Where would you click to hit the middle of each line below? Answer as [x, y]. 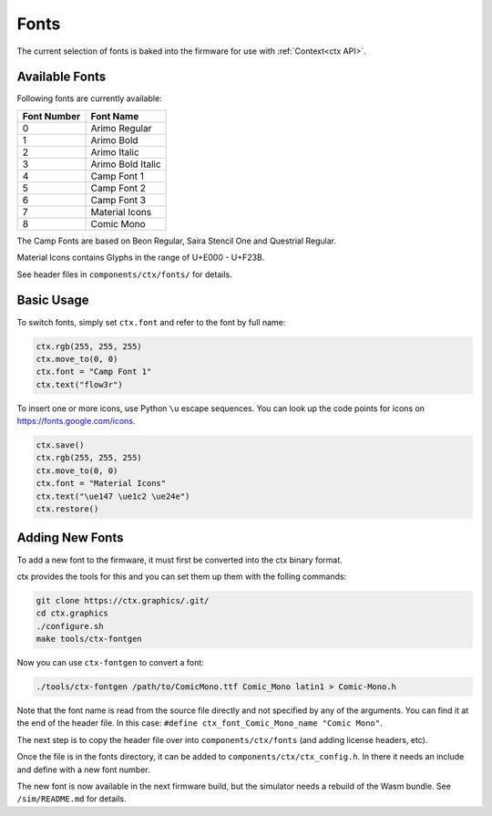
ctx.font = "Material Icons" [101, 484]
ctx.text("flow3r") [79, 384]
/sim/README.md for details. [72, 799]
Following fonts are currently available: [90, 98]
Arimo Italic [115, 152]
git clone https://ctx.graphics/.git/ [123, 600]
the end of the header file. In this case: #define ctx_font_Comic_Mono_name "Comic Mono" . [200, 723]
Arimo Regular [121, 128]
